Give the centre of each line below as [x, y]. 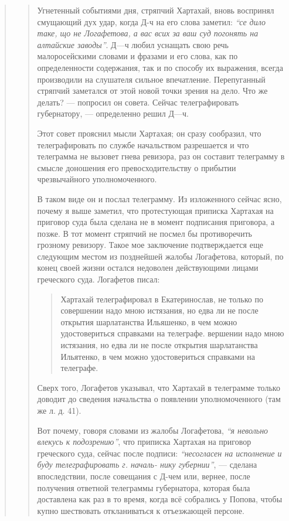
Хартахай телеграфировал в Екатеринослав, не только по [162, 299]
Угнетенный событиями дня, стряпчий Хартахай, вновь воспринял [156, 10]
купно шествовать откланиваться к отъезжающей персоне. [141, 510]
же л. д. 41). [59, 410]
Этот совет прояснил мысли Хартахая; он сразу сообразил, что [149, 133]
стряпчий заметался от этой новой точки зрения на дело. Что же [152, 91]
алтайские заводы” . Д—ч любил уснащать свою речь [133, 44]
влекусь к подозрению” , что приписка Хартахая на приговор [144, 442]
